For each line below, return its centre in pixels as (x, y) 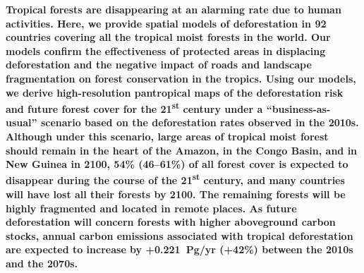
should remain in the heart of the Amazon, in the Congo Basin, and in (182, 150)
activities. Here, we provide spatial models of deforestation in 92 (166, 23)
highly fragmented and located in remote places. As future (151, 208)
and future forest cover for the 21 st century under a (134, 108)
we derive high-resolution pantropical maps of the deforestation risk (175, 92)
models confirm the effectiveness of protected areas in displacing (166, 50)
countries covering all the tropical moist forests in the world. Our (168, 37)
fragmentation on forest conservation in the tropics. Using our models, (181, 78)
